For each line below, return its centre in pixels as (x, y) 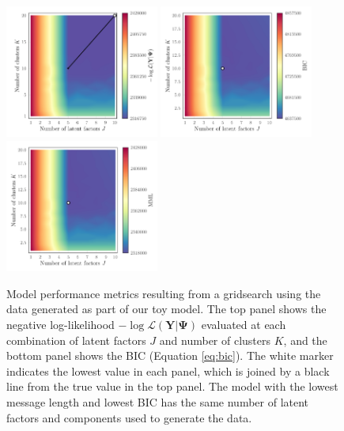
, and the (305, 340)
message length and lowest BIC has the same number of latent (158, 402)
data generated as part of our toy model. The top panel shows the (166, 309)
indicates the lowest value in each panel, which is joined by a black (168, 371)
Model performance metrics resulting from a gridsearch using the (164, 293)
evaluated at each (244, 325)
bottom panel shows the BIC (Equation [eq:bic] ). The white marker (170, 355)
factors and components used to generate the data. (129, 417)
